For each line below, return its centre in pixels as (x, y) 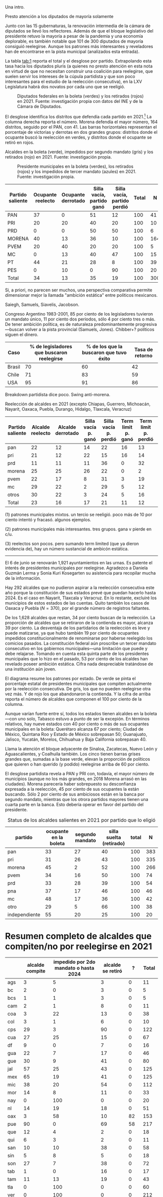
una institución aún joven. (31, 669)
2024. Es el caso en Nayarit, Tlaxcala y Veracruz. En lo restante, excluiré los (81, 598)
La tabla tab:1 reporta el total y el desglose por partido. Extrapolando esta (78, 61)
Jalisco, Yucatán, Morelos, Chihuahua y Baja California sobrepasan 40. (76, 739)
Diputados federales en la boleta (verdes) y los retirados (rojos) (81, 96)
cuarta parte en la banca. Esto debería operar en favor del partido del (74, 804)
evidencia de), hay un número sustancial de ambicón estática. (67, 549)
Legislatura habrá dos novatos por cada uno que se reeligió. (65, 87)
